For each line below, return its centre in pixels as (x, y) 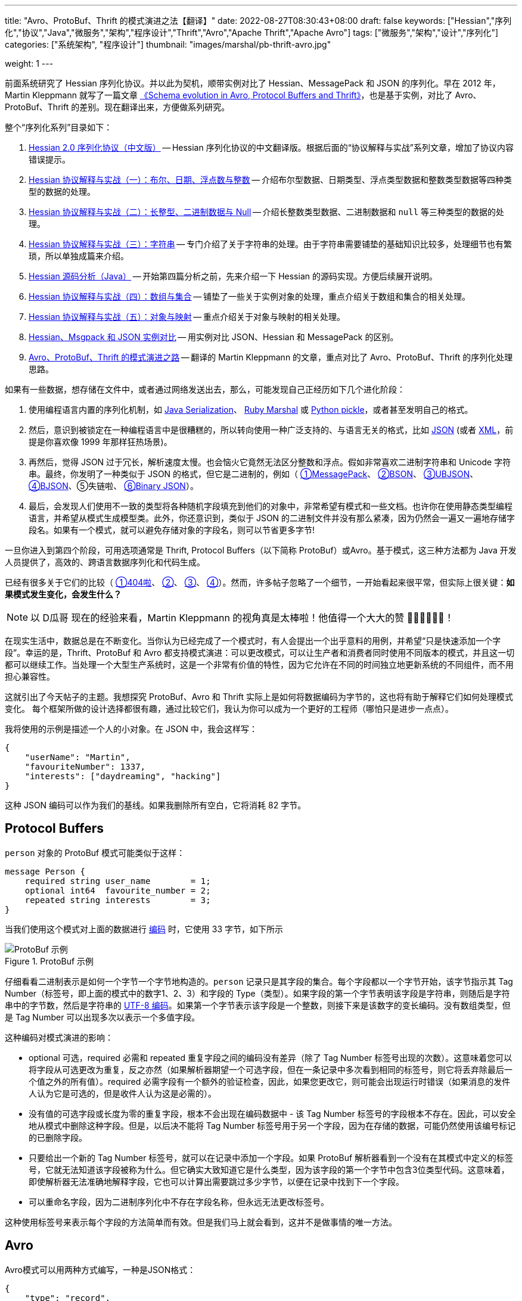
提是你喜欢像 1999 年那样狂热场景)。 (100, 442)
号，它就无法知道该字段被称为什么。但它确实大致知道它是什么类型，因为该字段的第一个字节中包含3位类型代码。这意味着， (269, 1169)
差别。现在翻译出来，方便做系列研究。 (155, 107)
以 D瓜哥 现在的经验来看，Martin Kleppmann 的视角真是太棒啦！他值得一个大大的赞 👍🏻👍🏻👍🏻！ (242, 618)
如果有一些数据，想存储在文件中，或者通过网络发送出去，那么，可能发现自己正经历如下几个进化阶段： (205, 389)
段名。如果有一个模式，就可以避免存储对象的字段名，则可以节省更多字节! (172, 530)
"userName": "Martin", (77, 757)
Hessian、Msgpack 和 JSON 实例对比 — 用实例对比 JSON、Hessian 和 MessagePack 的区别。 (214, 337)
